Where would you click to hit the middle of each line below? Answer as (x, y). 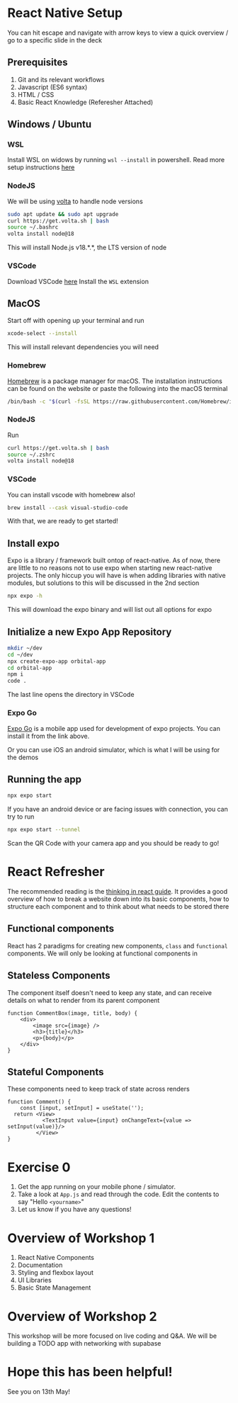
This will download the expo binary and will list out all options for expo (110, 610)
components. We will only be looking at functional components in (103, 953)
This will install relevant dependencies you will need (83, 347)
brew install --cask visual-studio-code (68, 508)
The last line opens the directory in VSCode (71, 695)
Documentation (40, 1265)
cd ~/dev (20, 654)
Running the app (44, 779)
